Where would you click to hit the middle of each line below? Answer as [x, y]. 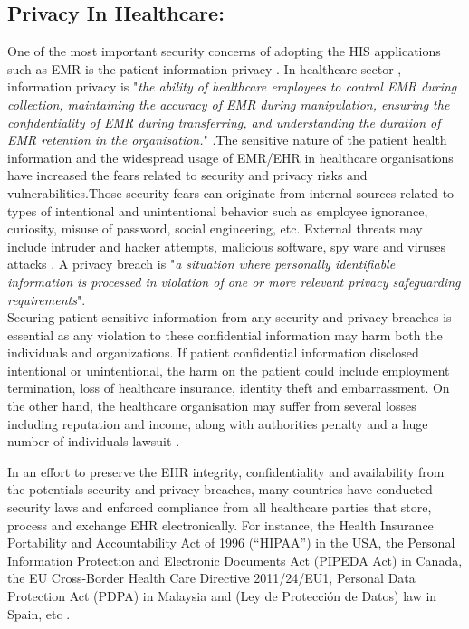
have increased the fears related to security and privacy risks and [187, 175]
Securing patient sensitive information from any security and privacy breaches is [230, 317]
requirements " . [47, 299]
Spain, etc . [39, 613]
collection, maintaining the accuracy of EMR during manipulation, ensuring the [229, 104]
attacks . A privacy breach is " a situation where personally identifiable [201, 264]
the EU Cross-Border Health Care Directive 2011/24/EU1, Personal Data [211, 578]
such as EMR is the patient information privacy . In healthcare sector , [205, 68]
